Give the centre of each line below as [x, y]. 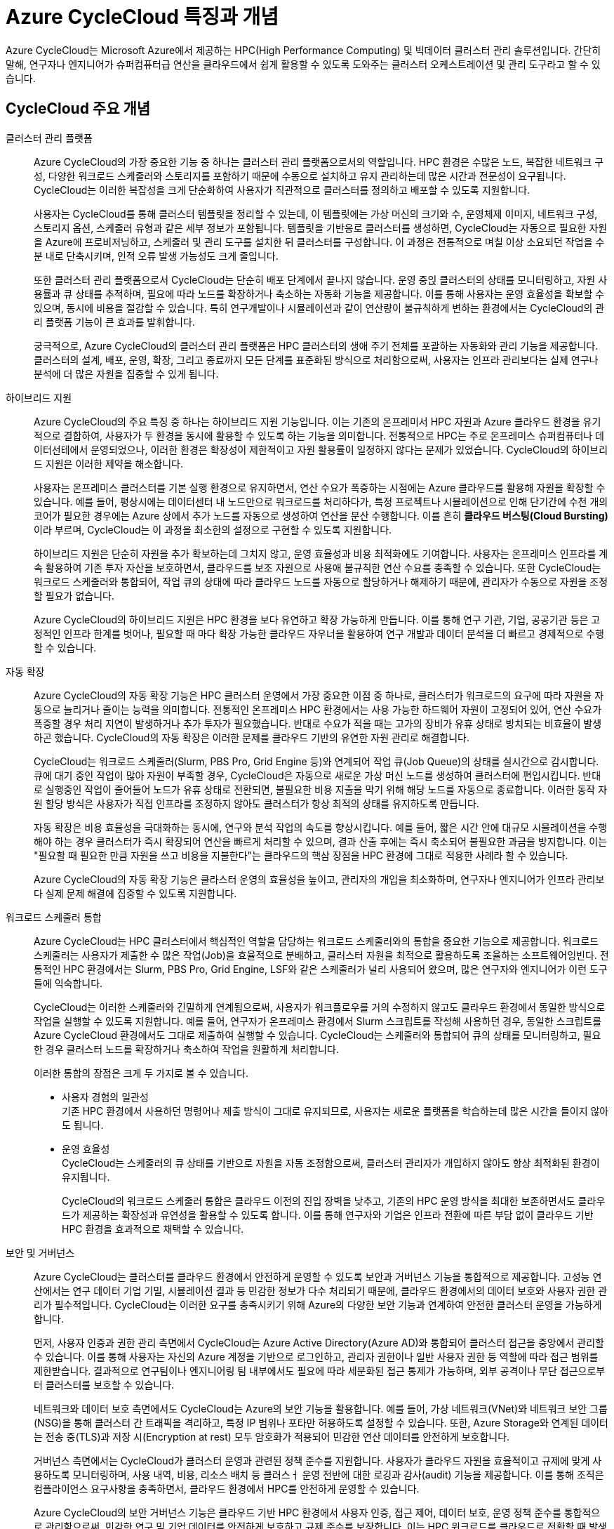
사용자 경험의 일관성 [105, 1097]
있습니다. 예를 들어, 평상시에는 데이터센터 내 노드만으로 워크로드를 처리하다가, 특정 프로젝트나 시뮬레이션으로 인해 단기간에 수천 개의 [321, 501]
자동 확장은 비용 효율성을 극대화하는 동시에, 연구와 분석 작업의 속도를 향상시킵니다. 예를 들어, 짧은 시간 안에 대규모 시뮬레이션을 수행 [321, 827]
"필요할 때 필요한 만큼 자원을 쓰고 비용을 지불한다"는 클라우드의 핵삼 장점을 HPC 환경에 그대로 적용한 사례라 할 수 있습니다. [301, 855]
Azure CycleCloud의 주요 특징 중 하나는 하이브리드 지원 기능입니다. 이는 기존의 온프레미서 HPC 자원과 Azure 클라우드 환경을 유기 [318, 421]
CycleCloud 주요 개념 [78, 109]
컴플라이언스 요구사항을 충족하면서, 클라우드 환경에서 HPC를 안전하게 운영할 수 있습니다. [227, 1488]
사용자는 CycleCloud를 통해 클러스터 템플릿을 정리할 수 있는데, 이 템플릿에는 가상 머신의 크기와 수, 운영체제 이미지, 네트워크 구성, [316, 213]
